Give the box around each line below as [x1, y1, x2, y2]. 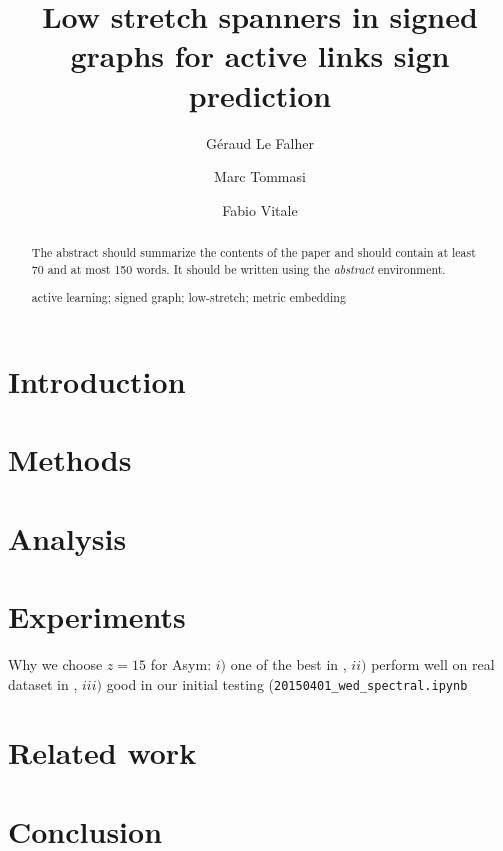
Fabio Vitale [222, 199, 298, 220]
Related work [8, 732, 197, 773]
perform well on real [371, 654, 495, 674]
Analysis [8, 517, 127, 558]
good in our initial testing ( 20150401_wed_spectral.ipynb [106, 673, 468, 694]
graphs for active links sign [70, 35, 450, 76]
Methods [8, 439, 132, 480]
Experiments [8, 596, 186, 637]
